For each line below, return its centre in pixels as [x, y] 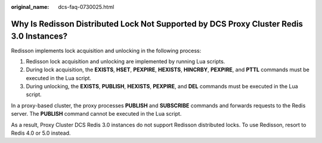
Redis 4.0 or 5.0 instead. [41, 133]
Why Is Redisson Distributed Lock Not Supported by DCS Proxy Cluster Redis [157, 24]
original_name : [30, 7]
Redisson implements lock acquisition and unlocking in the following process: [106, 50]
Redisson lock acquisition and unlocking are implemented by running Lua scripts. [126, 61]
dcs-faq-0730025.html [86, 7]
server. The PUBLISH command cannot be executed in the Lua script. [96, 114]
